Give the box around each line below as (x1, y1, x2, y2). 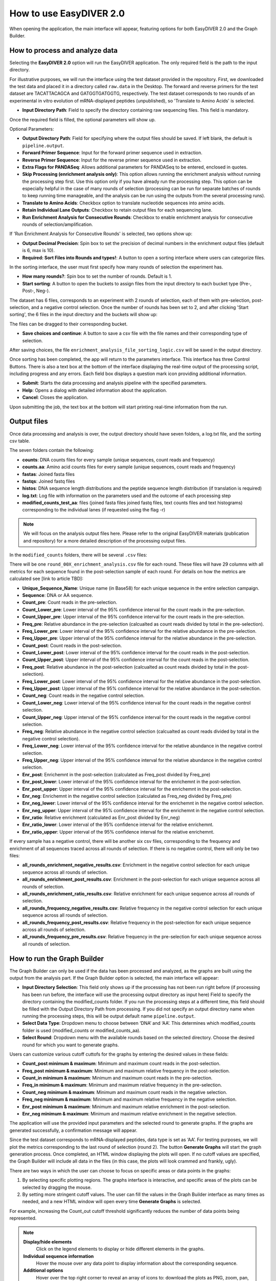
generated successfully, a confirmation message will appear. (9, 1127, 137, 1133)
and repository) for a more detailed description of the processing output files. (23, 538, 187, 544)
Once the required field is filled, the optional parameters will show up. (9, 116, 156, 122)
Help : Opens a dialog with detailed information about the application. (22, 387, 167, 393)
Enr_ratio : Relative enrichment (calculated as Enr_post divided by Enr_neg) (22, 815, 180, 821)
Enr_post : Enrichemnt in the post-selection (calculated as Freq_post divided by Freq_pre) (22, 771, 211, 777)
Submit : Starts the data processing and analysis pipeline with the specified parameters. (22, 380, 207, 386)
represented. (9, 1215, 37, 1222)
